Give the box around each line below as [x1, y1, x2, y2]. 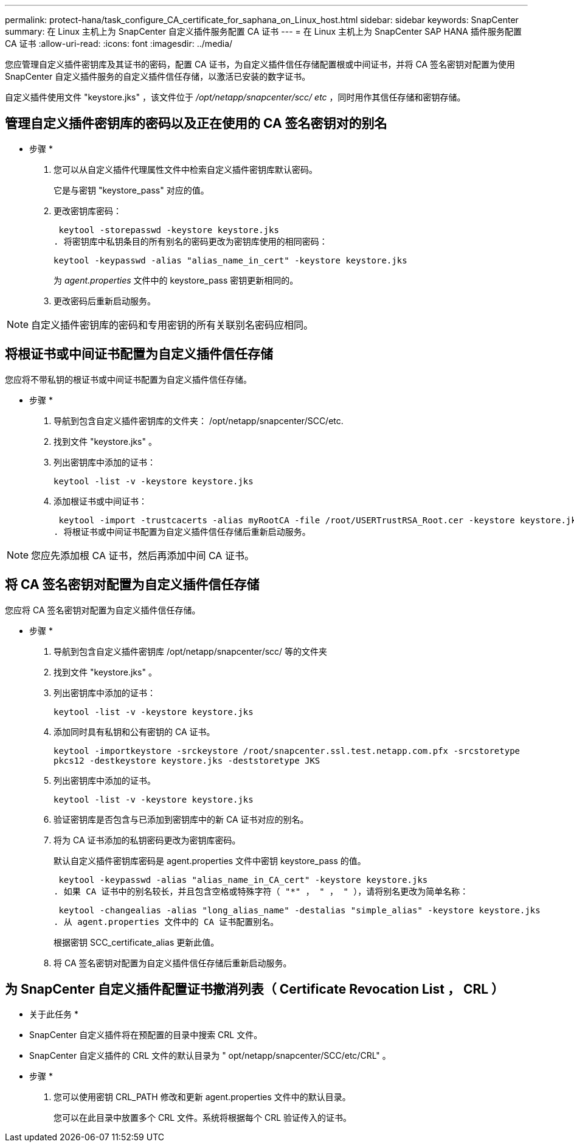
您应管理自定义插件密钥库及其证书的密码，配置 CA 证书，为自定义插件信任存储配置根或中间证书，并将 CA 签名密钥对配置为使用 [5, 59, 515, 69]
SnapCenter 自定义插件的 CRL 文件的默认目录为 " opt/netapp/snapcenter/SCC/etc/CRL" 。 [29, 1050, 391, 1061]
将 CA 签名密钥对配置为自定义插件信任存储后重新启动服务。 [54, 957, 292, 968]
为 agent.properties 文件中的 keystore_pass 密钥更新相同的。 [54, 274, 299, 285]
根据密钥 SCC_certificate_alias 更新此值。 [54, 936, 220, 947]
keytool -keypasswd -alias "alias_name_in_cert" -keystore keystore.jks [54, 255, 407, 265]
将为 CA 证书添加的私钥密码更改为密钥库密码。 [54, 834, 241, 845]
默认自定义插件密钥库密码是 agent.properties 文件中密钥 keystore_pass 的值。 [54, 855, 366, 866]
